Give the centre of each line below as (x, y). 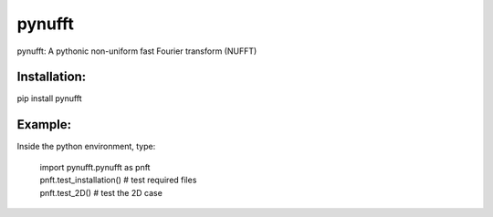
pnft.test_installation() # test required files (118, 180)
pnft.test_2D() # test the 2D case (101, 192)
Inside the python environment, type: (86, 147)
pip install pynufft (49, 98)
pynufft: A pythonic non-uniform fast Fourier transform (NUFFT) (137, 51)
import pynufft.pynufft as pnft (95, 167)
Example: (44, 124)
